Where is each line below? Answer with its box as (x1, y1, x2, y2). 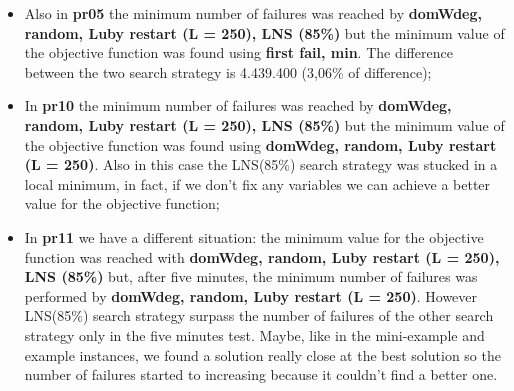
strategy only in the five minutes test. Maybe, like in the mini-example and (24, 324, 485, 345)
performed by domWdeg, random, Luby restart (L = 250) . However (24, 285, 478, 306)
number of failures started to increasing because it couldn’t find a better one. (24, 364, 498, 385)
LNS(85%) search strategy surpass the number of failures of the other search (24, 305, 494, 326)
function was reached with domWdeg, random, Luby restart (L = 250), (24, 246, 500, 267)
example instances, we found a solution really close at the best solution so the (24, 344, 501, 365)
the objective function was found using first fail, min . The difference (24, 42, 453, 63)
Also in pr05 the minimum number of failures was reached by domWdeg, (24, 3, 482, 23)
